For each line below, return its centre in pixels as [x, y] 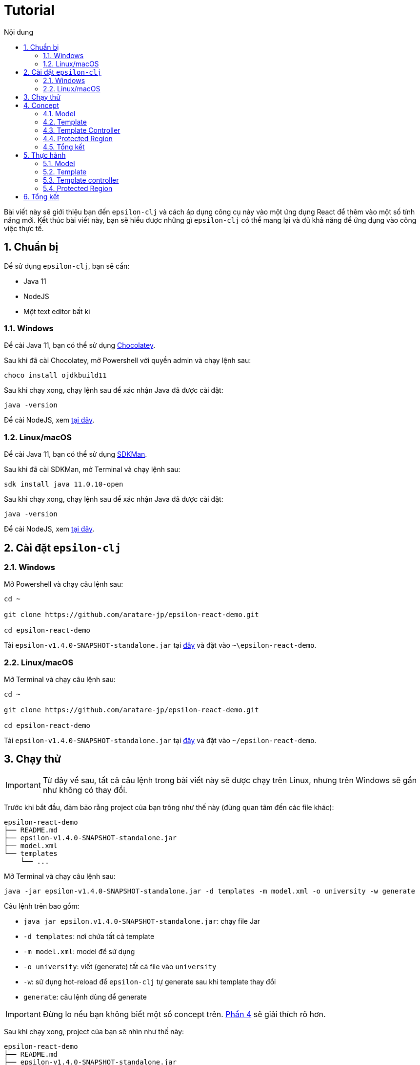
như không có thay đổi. [85, 790]
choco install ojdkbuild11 [55, 375]
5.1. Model [59, 163]
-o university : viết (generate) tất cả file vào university [120, 966]
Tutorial [30, 10]
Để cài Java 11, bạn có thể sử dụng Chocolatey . [80, 345]
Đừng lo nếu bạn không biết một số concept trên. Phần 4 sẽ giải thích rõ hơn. [184, 1014]
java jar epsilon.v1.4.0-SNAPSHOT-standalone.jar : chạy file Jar [142, 921]
